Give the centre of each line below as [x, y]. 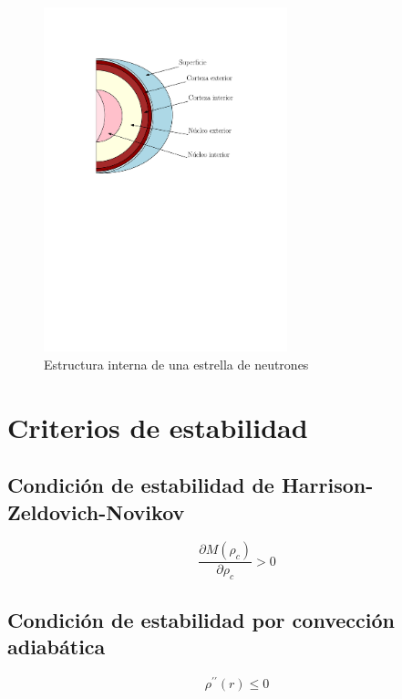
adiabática [57, 647]
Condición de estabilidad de [141, 485]
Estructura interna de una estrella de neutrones [176, 364]
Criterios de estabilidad [158, 427]
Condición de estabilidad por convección [201, 619]
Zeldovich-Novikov [96, 511]
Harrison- [327, 485]
